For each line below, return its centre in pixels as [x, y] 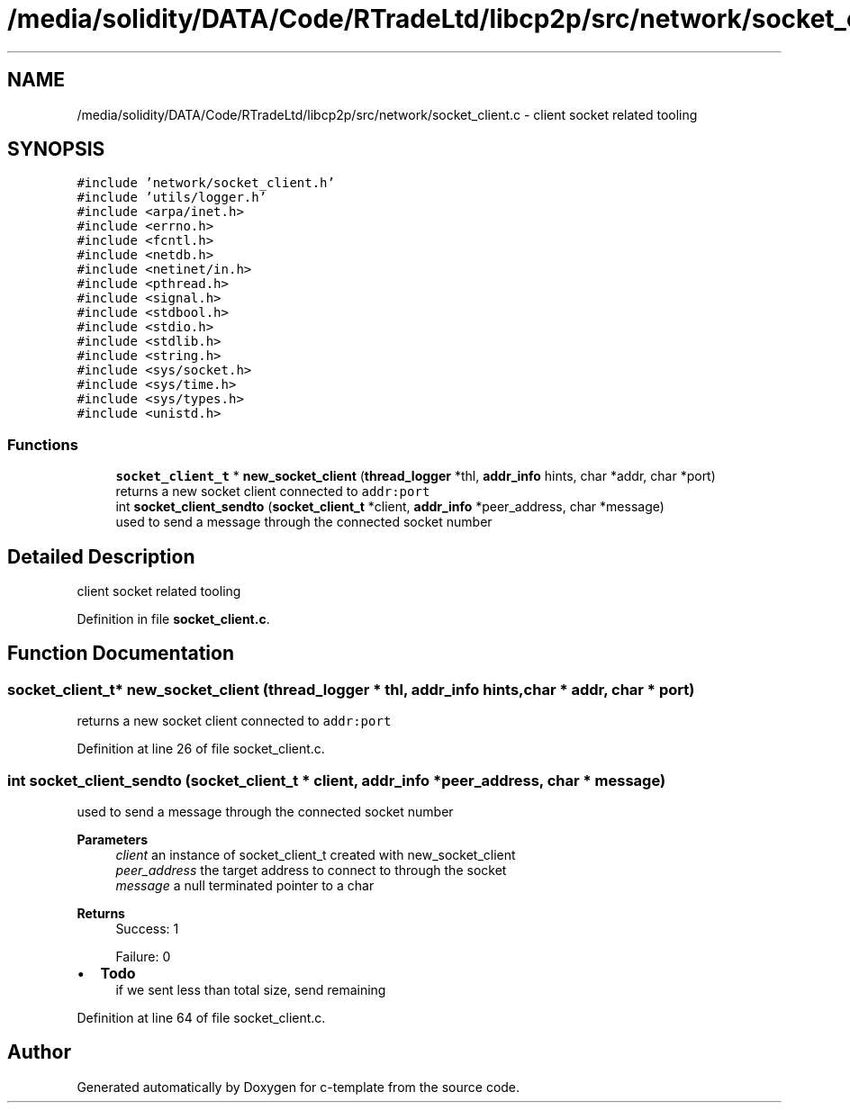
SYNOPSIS [56, 149]
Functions [43, 444]
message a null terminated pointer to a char [245, 885]
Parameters [113, 839]
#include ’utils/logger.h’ [172, 198]
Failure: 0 [143, 957]
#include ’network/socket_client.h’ [206, 183]
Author [39, 1052]
